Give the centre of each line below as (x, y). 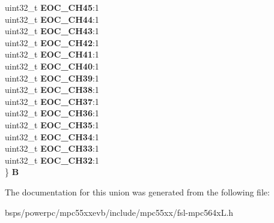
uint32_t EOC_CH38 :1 (52, 90)
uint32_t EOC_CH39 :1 (52, 78)
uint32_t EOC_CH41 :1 (52, 54)
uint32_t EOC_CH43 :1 (52, 31)
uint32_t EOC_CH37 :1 (52, 101)
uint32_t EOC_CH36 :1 (52, 113)
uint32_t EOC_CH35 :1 (52, 124)
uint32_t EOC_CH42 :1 (52, 42)
